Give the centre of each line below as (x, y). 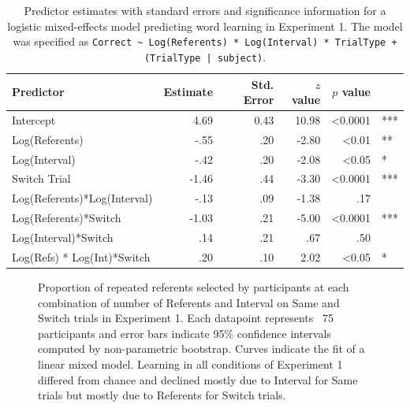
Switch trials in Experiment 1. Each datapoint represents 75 (186, 318)
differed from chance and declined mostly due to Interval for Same (198, 379)
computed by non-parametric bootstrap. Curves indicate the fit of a (201, 349)
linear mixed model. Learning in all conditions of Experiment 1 (190, 363)
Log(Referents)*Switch (67, 218)
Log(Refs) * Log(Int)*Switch (81, 256)
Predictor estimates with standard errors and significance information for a (205, 10)
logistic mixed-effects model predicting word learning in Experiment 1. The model (205, 26)
